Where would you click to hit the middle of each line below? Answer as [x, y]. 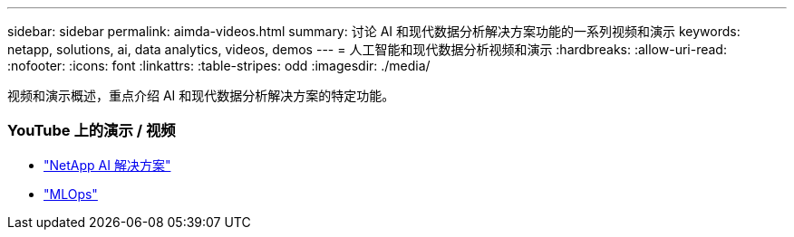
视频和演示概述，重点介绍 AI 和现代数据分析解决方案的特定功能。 [201, 95]
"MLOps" [71, 194]
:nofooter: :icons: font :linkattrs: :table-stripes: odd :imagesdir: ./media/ [219, 66]
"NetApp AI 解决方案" [107, 165]
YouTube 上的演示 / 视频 [92, 131]
